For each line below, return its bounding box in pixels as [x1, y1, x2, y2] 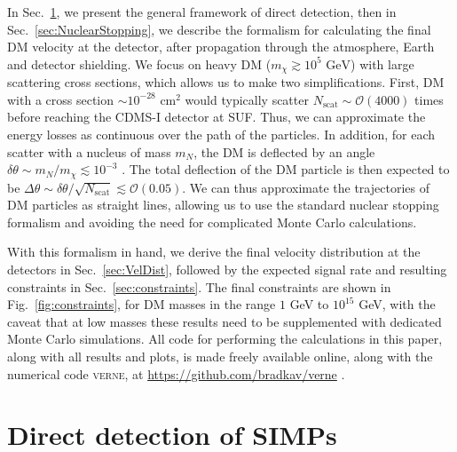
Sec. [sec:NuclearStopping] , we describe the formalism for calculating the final [7, 20, 431, 38]
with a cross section [7, 90, 114, 108]
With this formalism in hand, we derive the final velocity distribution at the [7, 242, 421, 261]
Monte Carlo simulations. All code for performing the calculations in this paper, [7, 329, 443, 348]
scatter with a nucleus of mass [7, 142, 171, 161]
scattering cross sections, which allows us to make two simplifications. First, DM [7, 73, 445, 91]
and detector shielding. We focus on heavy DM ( [7, 54, 272, 73]
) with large [351, 54, 414, 73]
